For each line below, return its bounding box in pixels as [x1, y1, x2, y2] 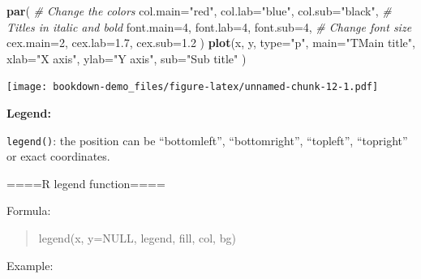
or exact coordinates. [6, 148, 110, 165]
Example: [6, 256, 54, 273]
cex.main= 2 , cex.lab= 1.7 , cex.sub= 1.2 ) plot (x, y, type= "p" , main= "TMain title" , [6, 34, 415, 51]
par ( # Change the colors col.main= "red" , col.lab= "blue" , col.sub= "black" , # [6, 2, 392, 19]
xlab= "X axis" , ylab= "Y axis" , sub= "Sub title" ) [6, 49, 247, 67]
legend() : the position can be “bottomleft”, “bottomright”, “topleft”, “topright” [6, 131, 408, 148]
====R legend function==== [6, 174, 165, 191]
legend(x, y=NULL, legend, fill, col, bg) [38, 230, 236, 247]
